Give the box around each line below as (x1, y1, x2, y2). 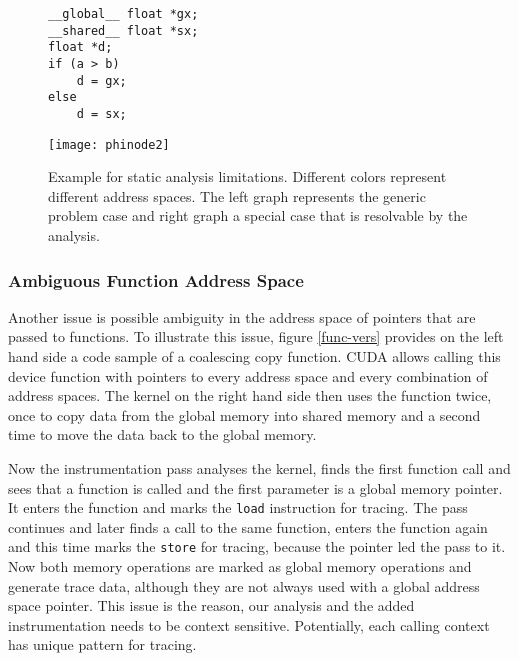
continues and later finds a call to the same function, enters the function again (8, 516, 488, 537)
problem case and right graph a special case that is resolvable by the (48, 205, 468, 226)
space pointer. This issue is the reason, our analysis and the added (8, 595, 415, 616)
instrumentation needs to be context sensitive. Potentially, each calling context (8, 614, 490, 635)
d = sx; (76, 106, 127, 121)
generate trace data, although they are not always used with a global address (8, 575, 480, 596)
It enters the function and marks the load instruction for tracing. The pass (8, 497, 468, 518)
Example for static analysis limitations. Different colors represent (48, 166, 447, 187)
